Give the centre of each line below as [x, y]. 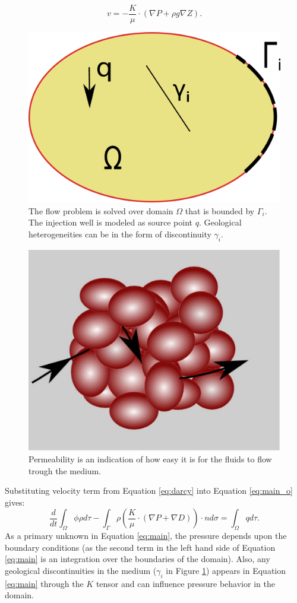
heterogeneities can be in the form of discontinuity [120, 234]
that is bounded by [220, 210]
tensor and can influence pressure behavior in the [185, 583]
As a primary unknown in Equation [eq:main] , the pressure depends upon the [146, 536]
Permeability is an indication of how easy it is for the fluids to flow [150, 459]
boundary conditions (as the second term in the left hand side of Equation [140, 547]
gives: [15, 502]
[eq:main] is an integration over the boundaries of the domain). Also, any [138, 559]
